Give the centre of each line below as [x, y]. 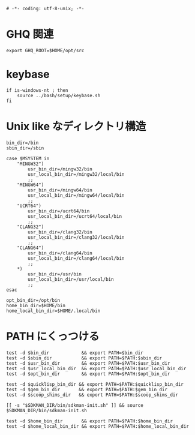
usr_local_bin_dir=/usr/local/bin [71, 279]
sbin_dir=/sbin [25, 148]
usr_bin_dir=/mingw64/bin [60, 190]
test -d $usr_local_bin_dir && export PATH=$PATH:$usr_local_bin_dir [96, 368]
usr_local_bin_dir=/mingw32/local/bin [76, 174]
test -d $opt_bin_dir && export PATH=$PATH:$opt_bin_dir [88, 374]
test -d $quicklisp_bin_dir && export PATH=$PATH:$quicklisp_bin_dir [95, 384]
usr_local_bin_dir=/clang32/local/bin [76, 237]
